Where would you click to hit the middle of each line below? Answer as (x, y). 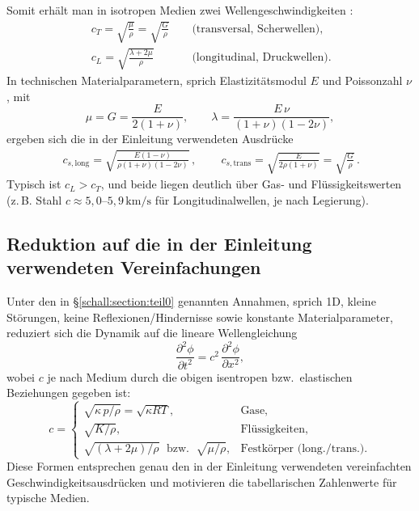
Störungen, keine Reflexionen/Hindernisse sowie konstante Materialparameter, (200, 317)
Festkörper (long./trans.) (303, 449)
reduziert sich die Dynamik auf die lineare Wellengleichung (152, 333)
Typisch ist (34, 184)
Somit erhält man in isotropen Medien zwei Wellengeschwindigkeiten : (180, 10)
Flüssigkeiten (273, 430)
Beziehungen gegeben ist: (69, 393)
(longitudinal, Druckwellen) (260, 58)
